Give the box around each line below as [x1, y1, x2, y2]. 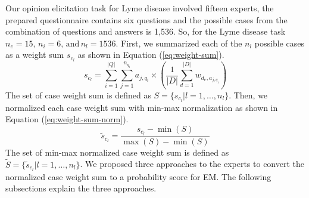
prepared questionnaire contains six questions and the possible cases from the [5, 13, 288, 26]
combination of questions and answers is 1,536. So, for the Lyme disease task [5, 25, 286, 38]
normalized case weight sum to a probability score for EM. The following [5, 170, 271, 182]
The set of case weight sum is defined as [5, 88, 151, 101]
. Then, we [229, 88, 268, 101]
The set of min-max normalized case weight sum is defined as [5, 146, 229, 158]
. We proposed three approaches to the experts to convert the [80, 157, 305, 170]
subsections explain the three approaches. [5, 182, 157, 194]
